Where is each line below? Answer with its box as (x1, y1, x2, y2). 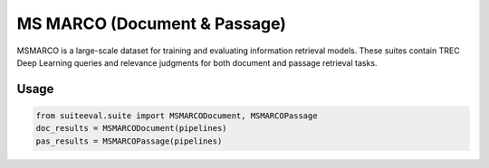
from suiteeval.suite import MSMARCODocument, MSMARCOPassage (35, 110, 318, 121)
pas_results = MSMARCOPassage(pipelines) (35, 135, 223, 146)
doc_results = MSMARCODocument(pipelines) (35, 123, 227, 134)
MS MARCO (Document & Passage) (16, 14, 287, 33)
